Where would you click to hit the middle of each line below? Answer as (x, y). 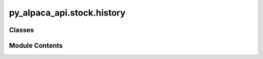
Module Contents (36, 46)
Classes (21, 30)
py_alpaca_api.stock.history (67, 13)
